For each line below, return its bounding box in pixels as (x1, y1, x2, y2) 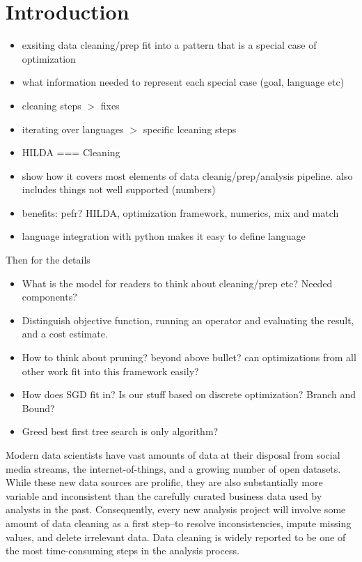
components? (22, 289, 77, 304)
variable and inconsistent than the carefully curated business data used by (6, 488, 322, 503)
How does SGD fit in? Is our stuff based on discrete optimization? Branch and (22, 387, 356, 402)
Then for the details (6, 252, 90, 267)
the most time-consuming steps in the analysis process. (6, 543, 239, 558)
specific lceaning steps (143, 121, 237, 136)
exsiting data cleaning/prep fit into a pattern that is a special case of (22, 38, 317, 52)
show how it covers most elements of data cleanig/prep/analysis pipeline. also (22, 168, 353, 183)
